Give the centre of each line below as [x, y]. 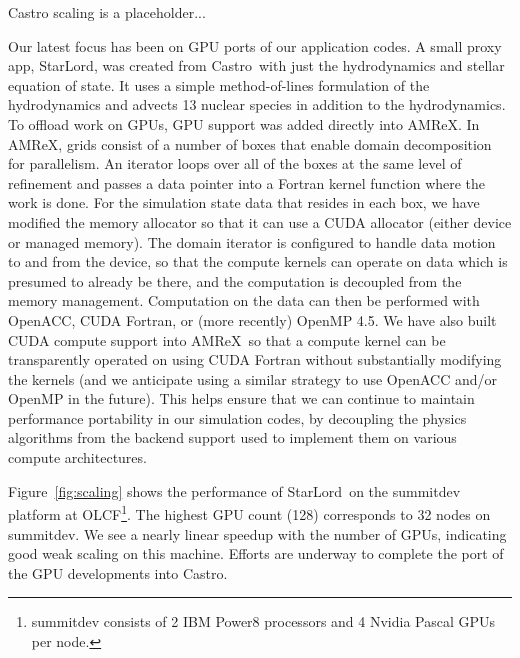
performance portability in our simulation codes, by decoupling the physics [237, 417]
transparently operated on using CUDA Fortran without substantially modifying [255, 359]
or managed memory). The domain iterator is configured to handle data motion [252, 241]
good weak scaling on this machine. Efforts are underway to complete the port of [256, 553]
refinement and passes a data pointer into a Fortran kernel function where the [247, 182]
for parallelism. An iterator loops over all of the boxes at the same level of [235, 163]
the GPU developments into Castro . [118, 572]
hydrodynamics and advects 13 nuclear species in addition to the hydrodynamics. [257, 104]
